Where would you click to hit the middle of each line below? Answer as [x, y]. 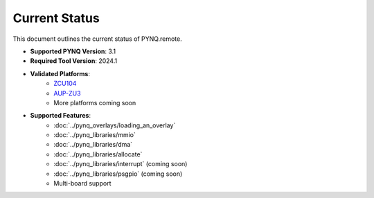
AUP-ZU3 [67, 93]
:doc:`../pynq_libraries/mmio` [95, 135]
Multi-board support [82, 183]
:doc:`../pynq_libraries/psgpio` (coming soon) [118, 174]
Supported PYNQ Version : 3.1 [73, 51]
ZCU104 [65, 84]
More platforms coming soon [95, 102]
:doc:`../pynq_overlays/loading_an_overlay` [115, 125]
